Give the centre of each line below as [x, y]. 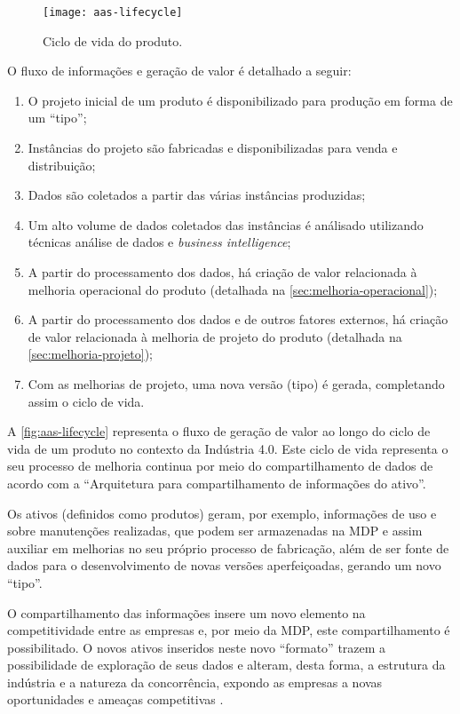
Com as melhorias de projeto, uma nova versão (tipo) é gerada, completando [236, 383]
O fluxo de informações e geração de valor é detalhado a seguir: [179, 71]
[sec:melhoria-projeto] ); [90, 354]
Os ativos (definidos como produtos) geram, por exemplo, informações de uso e [222, 513]
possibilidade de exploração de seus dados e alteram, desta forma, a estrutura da [226, 665]
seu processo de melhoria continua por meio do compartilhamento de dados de [220, 466]
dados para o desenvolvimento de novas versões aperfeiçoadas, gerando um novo [224, 565]
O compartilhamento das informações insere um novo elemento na [186, 612]
